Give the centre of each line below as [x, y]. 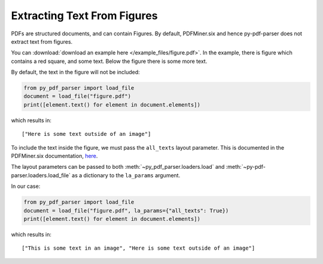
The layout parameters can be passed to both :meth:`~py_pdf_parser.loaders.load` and [118, 167]
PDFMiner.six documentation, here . [54, 156]
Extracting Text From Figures [84, 16]
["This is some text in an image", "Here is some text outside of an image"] [138, 248]
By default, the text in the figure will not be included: [75, 72]
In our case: [26, 186]
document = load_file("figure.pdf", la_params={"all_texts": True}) [126, 210]
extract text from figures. [42, 41]
